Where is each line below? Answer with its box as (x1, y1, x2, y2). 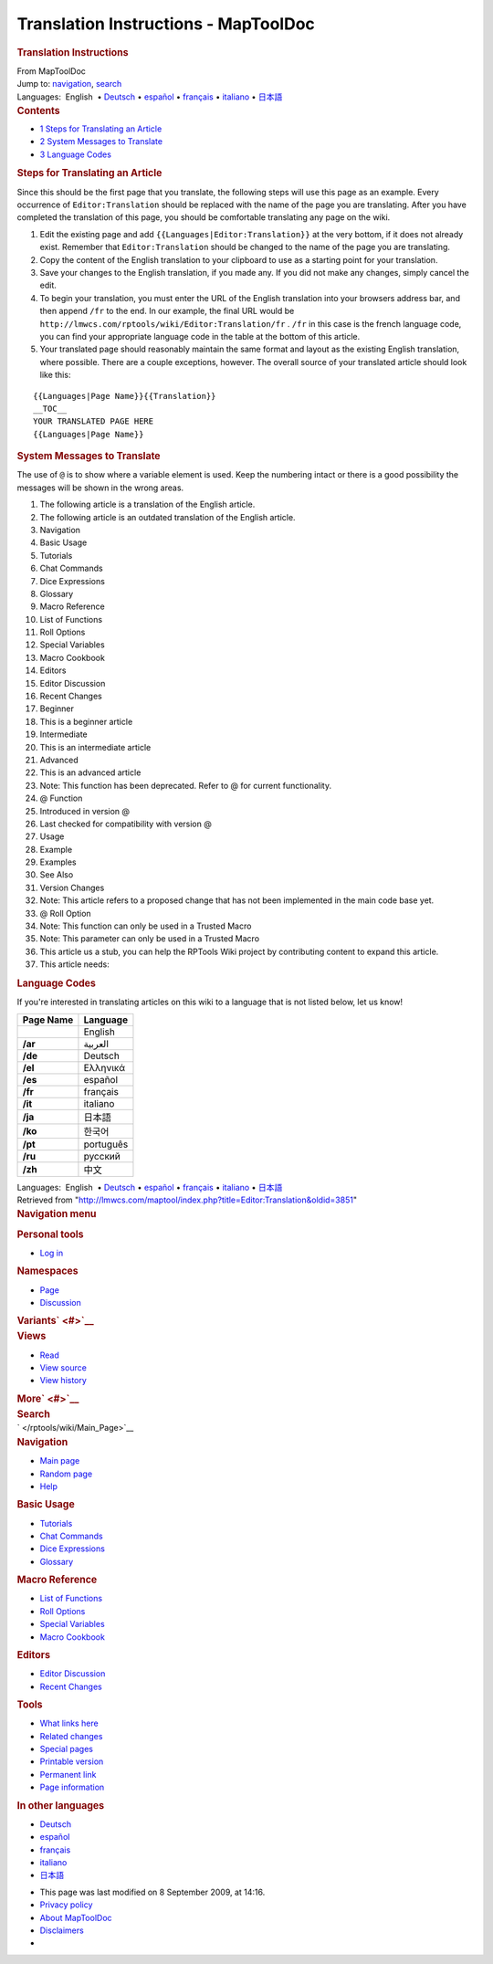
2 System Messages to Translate (39, 136, 163, 147)
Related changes (39, 1730, 103, 1741)
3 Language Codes (39, 149, 111, 160)
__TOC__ (33, 403, 68, 414)
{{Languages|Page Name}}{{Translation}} (33, 391, 216, 401)
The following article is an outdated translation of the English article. (39, 511, 296, 522)
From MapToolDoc (16, 65, 87, 77)
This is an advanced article (39, 767, 142, 778)
